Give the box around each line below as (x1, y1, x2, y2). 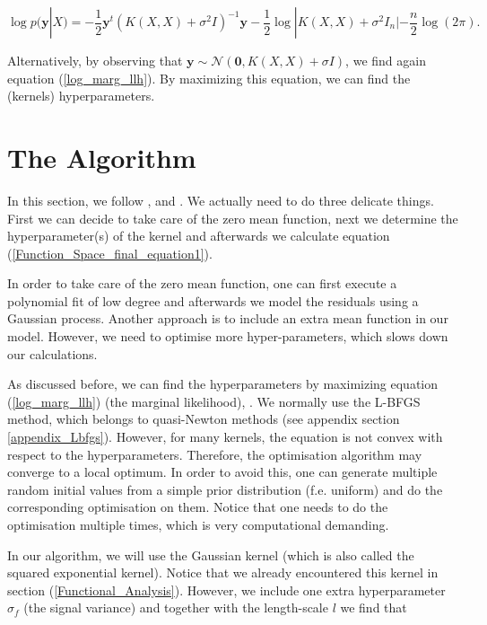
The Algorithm (7, 138, 196, 175)
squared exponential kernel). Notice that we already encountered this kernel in (7, 563, 439, 582)
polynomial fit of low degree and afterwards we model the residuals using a (7, 291, 419, 310)
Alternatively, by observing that (7, 51, 183, 69)
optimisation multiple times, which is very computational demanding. (7, 515, 389, 533)
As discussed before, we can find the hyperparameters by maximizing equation (7, 374, 439, 393)
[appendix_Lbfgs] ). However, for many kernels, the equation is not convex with (7, 427, 443, 446)
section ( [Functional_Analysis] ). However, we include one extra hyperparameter (7, 580, 446, 599)
